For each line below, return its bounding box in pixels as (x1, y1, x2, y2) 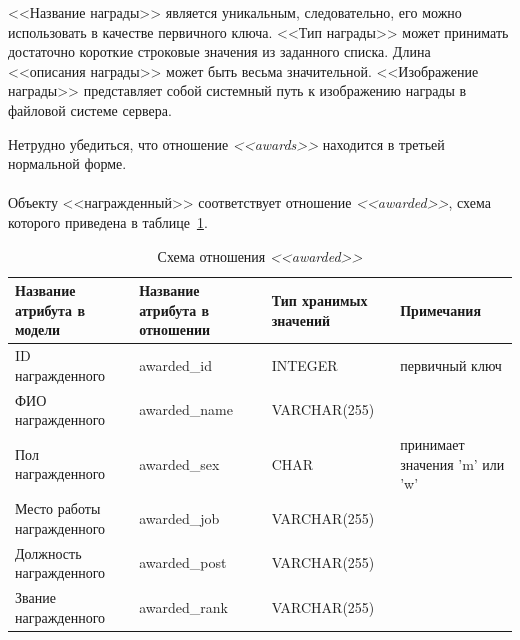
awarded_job (139, 507, 220, 528)
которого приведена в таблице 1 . (8, 211, 208, 232)
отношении (139, 319, 211, 340)
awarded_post (139, 552, 227, 573)
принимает (400, 434, 465, 455)
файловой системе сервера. (8, 99, 172, 120)
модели (15, 319, 61, 340)
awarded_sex (139, 453, 220, 474)
